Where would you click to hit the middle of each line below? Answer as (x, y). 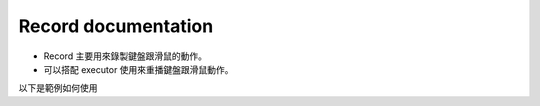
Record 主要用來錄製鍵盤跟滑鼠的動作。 (125, 56)
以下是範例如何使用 (58, 88)
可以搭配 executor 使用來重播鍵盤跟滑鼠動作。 (138, 69)
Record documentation (116, 26)
